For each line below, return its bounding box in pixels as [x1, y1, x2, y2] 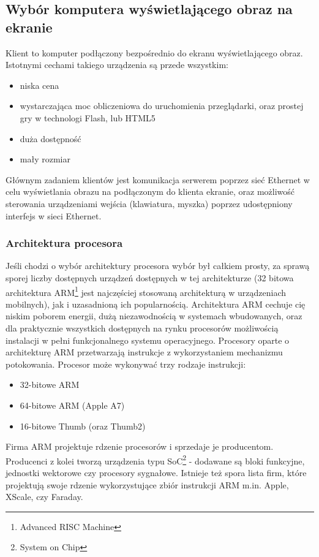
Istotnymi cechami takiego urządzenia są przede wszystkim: [6, 58, 228, 71]
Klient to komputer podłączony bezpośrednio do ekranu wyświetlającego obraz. [6, 46, 303, 59]
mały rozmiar [20, 153, 70, 165]
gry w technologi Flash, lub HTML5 [20, 111, 156, 124]
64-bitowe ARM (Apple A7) [20, 398, 125, 411]
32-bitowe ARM [20, 378, 80, 391]
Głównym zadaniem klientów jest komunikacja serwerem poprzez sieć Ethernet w [6, 173, 310, 186]
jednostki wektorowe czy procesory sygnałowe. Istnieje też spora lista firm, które [6, 466, 307, 479]
